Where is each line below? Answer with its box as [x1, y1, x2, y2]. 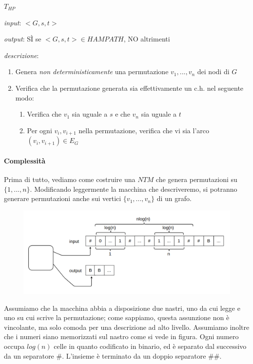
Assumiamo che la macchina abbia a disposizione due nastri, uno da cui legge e [4, 303, 240, 313]
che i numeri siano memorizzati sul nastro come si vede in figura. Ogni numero [4, 331, 239, 342]
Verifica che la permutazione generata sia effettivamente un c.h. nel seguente [15, 82, 244, 93]
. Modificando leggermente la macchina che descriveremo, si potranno [30, 183, 237, 194]
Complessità [4, 155, 46, 165]
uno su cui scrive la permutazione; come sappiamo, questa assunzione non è [4, 312, 230, 323]
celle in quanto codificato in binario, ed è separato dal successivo [54, 341, 247, 351]
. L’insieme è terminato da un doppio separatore [62, 350, 206, 361]
